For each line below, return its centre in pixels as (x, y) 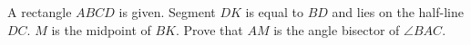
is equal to (275, 12)
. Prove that (210, 29)
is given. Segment (167, 12)
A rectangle (40, 12)
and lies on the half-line (398, 12)
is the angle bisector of (337, 29)
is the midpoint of (101, 29)
